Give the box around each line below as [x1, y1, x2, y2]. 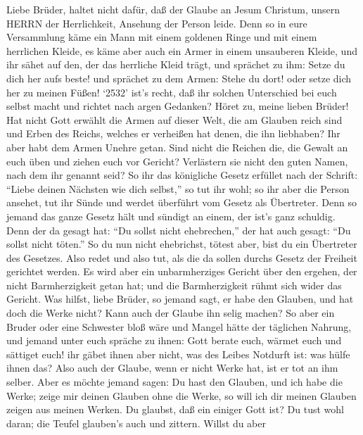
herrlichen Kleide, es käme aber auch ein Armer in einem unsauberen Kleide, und [6, 43, 357, 58]
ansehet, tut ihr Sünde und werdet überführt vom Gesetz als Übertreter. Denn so [6, 195, 357, 210]
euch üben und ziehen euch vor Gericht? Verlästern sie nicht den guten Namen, [6, 153, 348, 168]
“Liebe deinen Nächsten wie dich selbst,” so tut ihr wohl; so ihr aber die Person [6, 181, 350, 196]
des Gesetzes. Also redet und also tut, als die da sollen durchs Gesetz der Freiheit [6, 250, 357, 265]
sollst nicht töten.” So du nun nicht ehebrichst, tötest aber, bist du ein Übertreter [6, 237, 357, 251]
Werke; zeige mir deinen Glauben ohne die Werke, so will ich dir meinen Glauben [6, 388, 357, 403]
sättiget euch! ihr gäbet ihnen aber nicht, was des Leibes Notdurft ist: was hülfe [6, 346, 350, 361]
